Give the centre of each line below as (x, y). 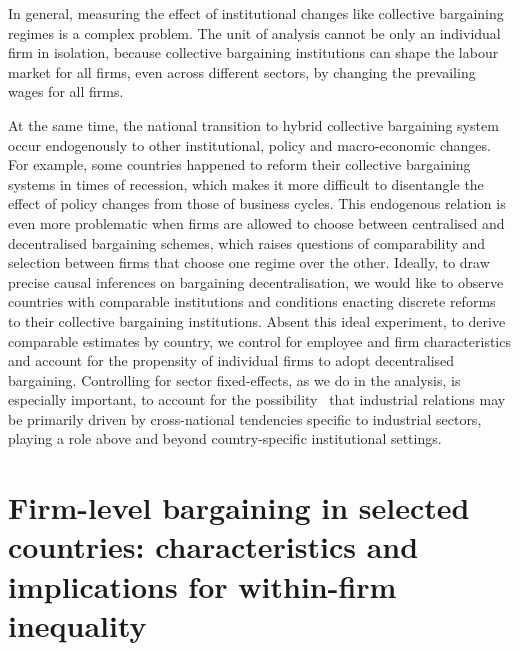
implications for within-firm (202, 585)
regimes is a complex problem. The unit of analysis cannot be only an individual (254, 32)
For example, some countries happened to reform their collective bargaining (239, 164)
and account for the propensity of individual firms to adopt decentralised (231, 360)
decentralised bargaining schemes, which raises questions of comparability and (247, 242)
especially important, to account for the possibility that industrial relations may (257, 399)
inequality (77, 624)
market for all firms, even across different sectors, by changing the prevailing (242, 71)
